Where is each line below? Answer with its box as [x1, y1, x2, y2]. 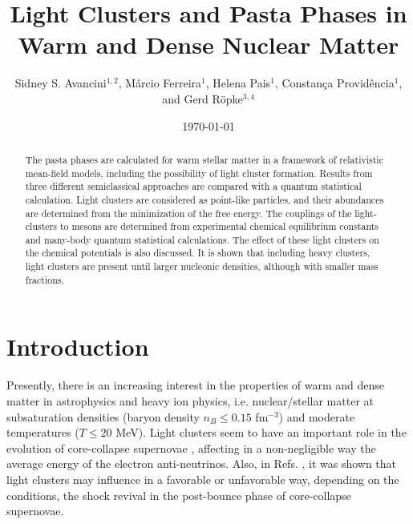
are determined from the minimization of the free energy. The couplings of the [25, 206, 352, 220]
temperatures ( [6, 424, 79, 441]
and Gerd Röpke [162, 90, 243, 107]
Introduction [6, 330, 149, 363]
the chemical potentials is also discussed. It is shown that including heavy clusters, [25, 246, 370, 260]
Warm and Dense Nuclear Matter [18, 28, 399, 61]
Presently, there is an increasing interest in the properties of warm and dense [6, 377, 385, 393]
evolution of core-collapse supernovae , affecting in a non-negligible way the [6, 439, 376, 456]
